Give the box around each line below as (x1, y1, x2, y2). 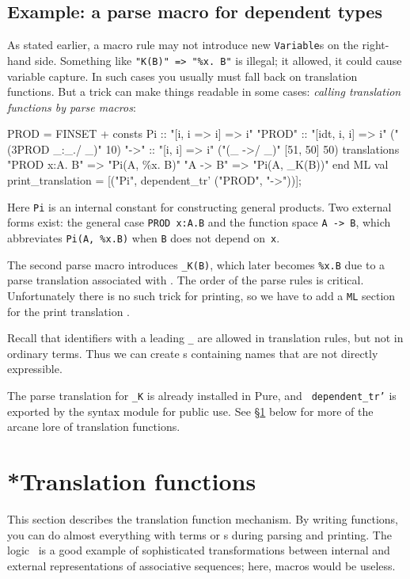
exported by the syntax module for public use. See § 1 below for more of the (7, 402, 374, 419)
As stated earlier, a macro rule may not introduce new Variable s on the (7, 36, 359, 53)
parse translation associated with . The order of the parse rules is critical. (7, 272, 364, 288)
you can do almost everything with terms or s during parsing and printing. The (7, 526, 392, 543)
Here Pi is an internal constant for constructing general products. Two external (7, 198, 392, 215)
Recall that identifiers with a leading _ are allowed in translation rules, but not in (7, 329, 404, 346)
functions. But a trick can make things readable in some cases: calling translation (7, 83, 401, 100)
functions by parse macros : (7, 98, 136, 115)
